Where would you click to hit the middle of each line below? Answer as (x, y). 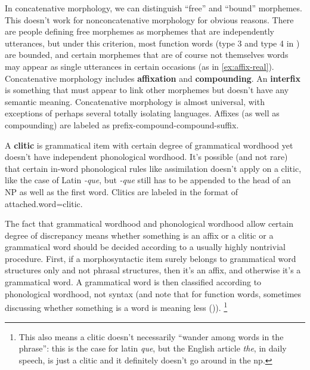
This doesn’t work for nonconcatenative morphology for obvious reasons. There (149, 19)
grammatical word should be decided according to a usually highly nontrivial (145, 247)
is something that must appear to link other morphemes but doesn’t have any (147, 90)
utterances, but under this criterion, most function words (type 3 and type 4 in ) (152, 43)
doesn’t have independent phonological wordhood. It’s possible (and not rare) (146, 157)
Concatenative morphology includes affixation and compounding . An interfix (153, 78)
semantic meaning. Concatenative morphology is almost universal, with (135, 101)
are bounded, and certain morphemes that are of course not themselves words (147, 55)
